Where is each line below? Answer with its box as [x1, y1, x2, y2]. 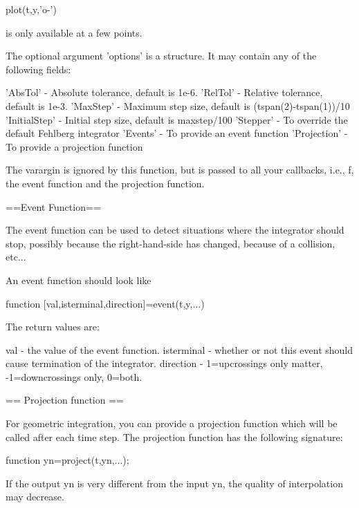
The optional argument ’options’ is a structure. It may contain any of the [6, 48, 317, 63]
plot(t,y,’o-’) [6, 2, 57, 16]
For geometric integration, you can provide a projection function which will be [6, 416, 338, 431]
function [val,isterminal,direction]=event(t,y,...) [6, 296, 205, 310]
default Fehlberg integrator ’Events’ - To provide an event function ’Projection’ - [6, 126, 348, 140]
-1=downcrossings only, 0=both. [6, 369, 142, 384]
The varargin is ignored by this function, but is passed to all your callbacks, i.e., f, [6, 162, 354, 177]
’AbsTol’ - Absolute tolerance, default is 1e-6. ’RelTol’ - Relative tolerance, [6, 85, 323, 100]
